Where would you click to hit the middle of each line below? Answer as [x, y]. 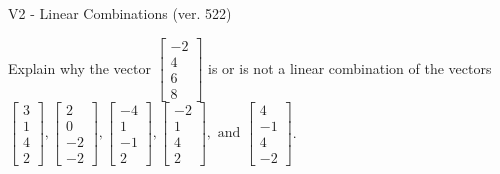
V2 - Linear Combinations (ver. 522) [120, 13]
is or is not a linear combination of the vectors [350, 67]
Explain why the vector [79, 67]
